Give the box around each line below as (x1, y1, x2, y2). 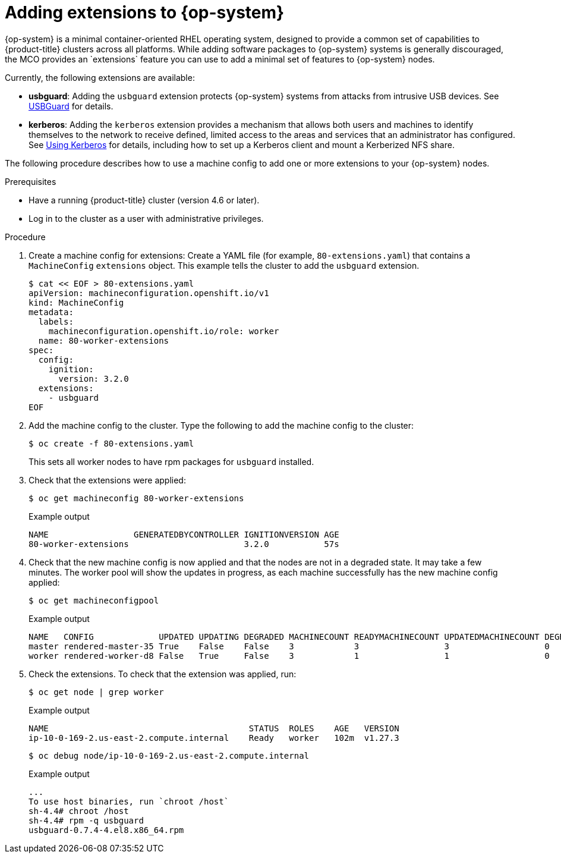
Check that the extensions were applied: (29, 474, 186, 485)
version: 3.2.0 (58, 373, 129, 384)
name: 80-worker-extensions (38, 335, 169, 345)
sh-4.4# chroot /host (29, 806, 129, 816)
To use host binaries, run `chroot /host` (29, 796, 229, 806)
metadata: (29, 307, 74, 317)
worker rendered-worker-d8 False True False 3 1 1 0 (29, 650, 550, 661)
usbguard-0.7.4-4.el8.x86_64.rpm (29, 825, 184, 835)
